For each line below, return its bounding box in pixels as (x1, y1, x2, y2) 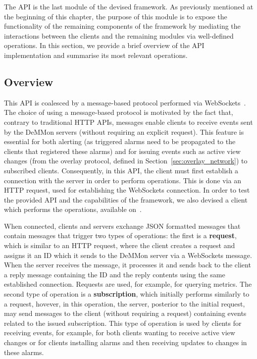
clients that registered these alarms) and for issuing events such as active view (4, 146, 241, 156)
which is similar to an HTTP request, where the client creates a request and (4, 240, 235, 251)
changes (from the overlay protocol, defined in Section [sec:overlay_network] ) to (4, 155, 248, 166)
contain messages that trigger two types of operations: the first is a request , (4, 230, 237, 241)
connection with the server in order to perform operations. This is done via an (4, 175, 241, 185)
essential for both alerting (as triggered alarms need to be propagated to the (4, 136, 236, 147)
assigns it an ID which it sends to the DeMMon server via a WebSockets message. (4, 250, 252, 260)
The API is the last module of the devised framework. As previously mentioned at (4, 1, 254, 11)
